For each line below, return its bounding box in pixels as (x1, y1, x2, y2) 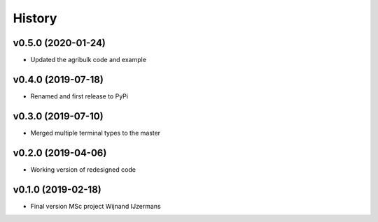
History (13, 10, 57, 26)
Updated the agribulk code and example (30, 56, 147, 64)
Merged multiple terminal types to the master (30, 128, 161, 137)
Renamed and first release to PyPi (30, 91, 129, 101)
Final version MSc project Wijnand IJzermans (30, 202, 161, 210)
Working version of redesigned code (30, 165, 136, 174)
